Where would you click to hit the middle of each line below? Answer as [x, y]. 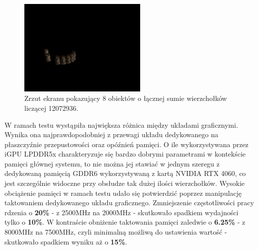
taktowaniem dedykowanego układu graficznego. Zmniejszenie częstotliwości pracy [129, 203]
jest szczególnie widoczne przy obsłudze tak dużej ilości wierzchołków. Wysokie [125, 183]
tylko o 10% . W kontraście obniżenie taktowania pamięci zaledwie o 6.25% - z [125, 222]
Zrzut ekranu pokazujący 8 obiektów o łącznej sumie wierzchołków [126, 98]
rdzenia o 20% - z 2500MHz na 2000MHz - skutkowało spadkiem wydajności [122, 212]
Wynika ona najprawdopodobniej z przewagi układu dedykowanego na [111, 134]
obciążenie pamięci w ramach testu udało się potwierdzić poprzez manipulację [123, 193]
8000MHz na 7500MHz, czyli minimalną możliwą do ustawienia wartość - [116, 232]
